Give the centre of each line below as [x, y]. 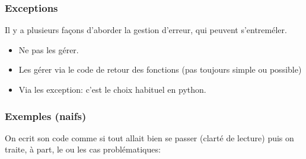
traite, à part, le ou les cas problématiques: [83, 149]
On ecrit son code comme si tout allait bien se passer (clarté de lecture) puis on [149, 137]
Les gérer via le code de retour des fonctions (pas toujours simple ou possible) [160, 69]
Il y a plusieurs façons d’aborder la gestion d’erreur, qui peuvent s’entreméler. [146, 30]
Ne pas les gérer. [49, 49]
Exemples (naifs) [46, 116]
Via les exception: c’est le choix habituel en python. [112, 89]
